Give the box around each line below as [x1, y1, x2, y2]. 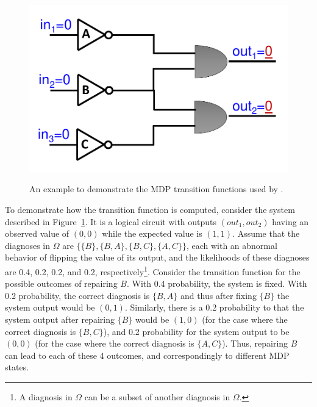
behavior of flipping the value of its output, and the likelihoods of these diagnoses [5, 251, 310, 264]
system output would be [5, 301, 95, 314]
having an [272, 215, 309, 228]
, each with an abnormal [186, 239, 277, 251]
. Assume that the [232, 227, 300, 240]
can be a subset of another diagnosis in [84, 390, 230, 403]
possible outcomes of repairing [5, 277, 118, 290]
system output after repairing [5, 312, 115, 325]
